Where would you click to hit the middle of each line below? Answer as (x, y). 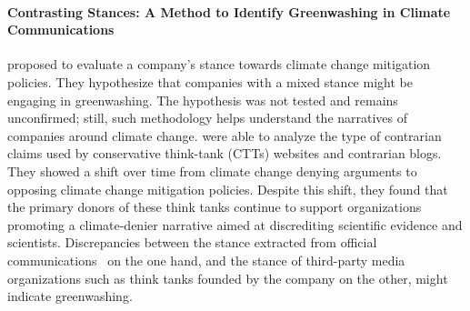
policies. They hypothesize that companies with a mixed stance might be (210, 81)
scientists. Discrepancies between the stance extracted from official (192, 242)
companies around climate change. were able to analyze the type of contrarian (225, 135)
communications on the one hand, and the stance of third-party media (206, 260)
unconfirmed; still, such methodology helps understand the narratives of (208, 118)
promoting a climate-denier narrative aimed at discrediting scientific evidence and (235, 224)
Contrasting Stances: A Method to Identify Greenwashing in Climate (229, 11)
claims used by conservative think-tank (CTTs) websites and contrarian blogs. (225, 153)
